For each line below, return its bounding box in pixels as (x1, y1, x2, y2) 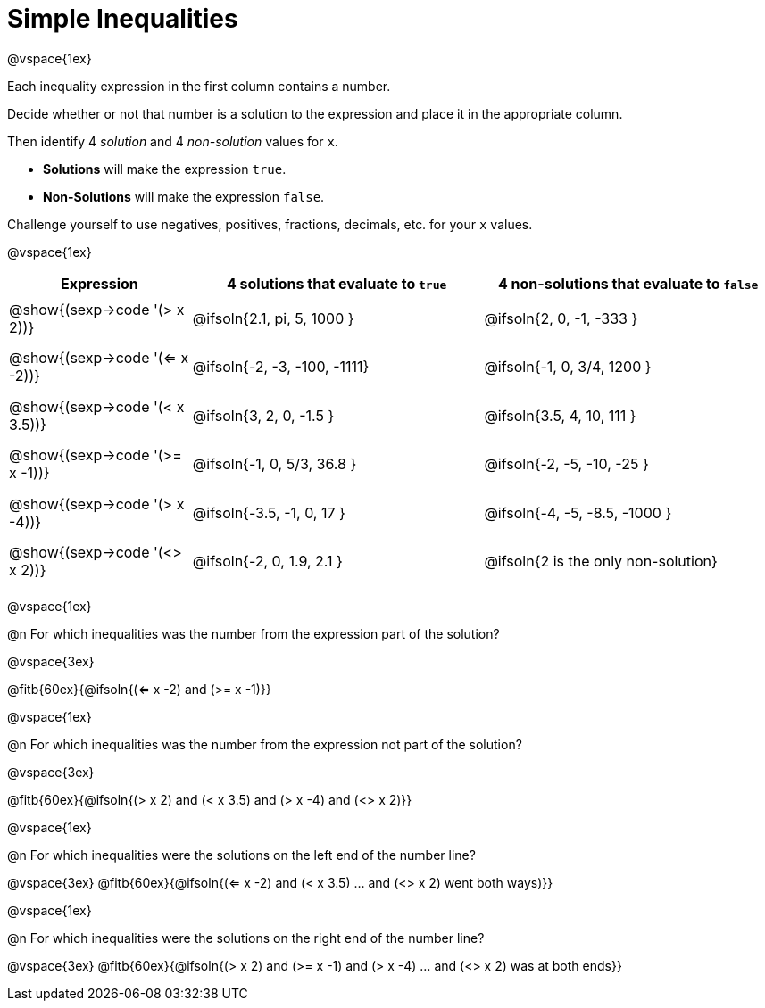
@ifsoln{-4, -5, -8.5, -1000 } (484, 503, 672, 522)
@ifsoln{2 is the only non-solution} (484, 551, 718, 570)
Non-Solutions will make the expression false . (43, 188, 325, 204)
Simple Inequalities (7, 4, 238, 34)
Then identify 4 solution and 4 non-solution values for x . (7, 133, 338, 149)
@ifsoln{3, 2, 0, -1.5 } (192, 406, 335, 425)
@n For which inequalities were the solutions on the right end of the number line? (7, 930, 485, 946)
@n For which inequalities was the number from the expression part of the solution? (7, 626, 500, 642)
